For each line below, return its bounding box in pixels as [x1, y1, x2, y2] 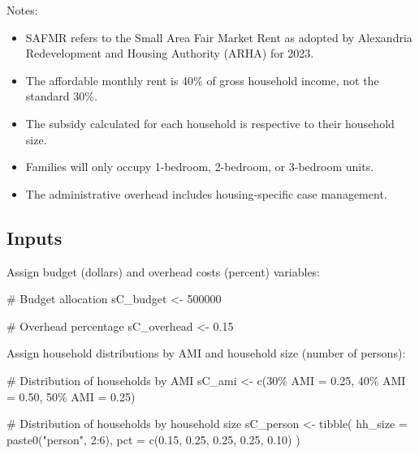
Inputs [6, 225, 63, 250]
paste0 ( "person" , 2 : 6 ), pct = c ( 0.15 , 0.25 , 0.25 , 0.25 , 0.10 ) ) [6, 430, 300, 448]
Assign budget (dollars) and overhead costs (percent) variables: [6, 263, 321, 280]
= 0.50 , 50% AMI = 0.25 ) [6, 388, 136, 405]
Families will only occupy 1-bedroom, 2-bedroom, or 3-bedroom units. [25, 158, 374, 175]
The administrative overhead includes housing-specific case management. [25, 185, 387, 202]
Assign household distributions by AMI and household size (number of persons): [6, 345, 406, 362]
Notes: [6, 2, 38, 18]
